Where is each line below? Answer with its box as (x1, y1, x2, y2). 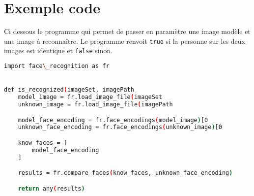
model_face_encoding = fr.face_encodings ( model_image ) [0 (18, 116, 208, 124)
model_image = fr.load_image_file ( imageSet (18, 94, 163, 101)
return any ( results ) (18, 185, 85, 192)
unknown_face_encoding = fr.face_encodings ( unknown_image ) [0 (18, 124, 222, 131)
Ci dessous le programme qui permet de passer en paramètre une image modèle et (4, 26, 251, 36)
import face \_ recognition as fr (4, 63, 110, 70)
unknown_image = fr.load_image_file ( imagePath (18, 100, 173, 108)
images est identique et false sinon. (4, 45, 113, 56)
